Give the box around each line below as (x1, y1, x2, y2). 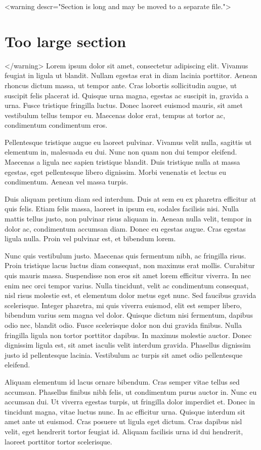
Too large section (5, 30, 126, 51)
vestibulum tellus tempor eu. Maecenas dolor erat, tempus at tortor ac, (5, 109, 226, 120)
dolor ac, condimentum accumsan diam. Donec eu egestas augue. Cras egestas (5, 223, 246, 234)
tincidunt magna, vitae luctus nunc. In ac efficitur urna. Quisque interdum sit (5, 406, 245, 417)
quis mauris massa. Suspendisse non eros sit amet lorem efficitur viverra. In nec (5, 270, 251, 280)
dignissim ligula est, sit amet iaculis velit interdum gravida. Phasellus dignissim (5, 340, 251, 350)
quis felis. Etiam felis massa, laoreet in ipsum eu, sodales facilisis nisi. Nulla (5, 203, 239, 214)
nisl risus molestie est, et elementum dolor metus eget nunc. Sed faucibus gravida (5, 290, 256, 301)
